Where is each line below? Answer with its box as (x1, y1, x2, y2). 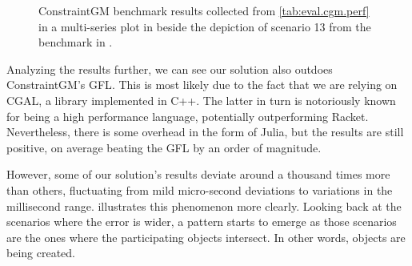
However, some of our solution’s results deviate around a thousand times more (6, 166, 390, 183)
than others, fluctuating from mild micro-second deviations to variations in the (6, 181, 393, 198)
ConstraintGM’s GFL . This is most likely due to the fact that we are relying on (6, 76, 398, 93)
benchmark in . (38, 34, 113, 50)
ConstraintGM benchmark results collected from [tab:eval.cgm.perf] (38, 2, 370, 18)
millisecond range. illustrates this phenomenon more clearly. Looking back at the (6, 197, 402, 214)
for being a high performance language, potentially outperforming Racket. (6, 107, 369, 124)
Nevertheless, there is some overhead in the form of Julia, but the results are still (6, 123, 404, 140)
